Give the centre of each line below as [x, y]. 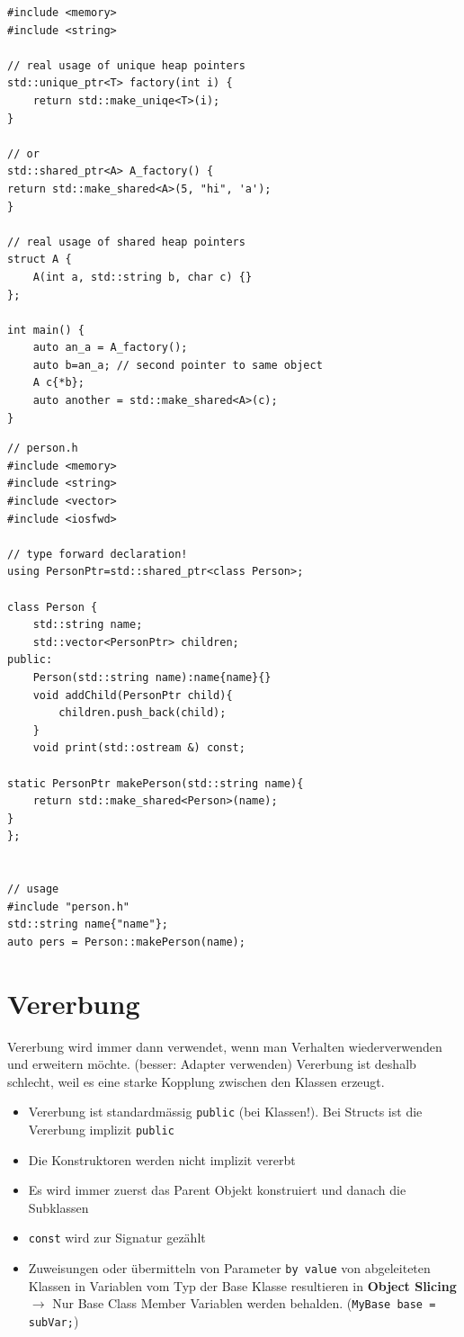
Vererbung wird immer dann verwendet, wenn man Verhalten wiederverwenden [225, 1046]
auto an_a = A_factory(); [110, 348]
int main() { [46, 330]
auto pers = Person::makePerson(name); [126, 942]
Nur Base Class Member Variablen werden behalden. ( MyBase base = [244, 1303]
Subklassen [58, 1207]
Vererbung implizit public [101, 1130]
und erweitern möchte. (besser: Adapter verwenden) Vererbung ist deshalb [212, 1064]
